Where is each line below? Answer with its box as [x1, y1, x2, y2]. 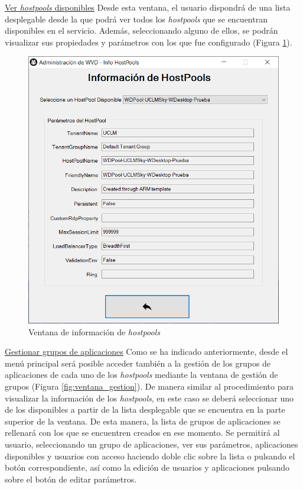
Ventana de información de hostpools [28, 325, 160, 338]
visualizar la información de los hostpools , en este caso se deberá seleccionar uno [5, 391, 294, 404]
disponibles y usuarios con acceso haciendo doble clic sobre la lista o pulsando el [5, 449, 295, 462]
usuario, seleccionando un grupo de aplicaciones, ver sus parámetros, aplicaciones [5, 438, 298, 450]
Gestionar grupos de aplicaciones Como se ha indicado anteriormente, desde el [5, 345, 288, 358]
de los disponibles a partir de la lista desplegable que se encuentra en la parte [5, 403, 285, 416]
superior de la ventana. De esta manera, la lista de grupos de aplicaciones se [5, 414, 281, 427]
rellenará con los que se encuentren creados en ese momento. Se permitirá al [5, 426, 280, 439]
